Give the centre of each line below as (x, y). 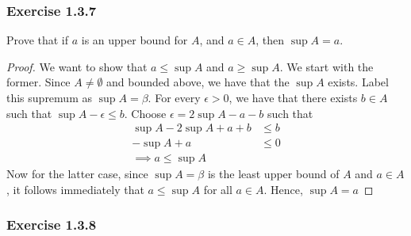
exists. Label (358, 82)
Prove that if (38, 40)
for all (218, 189)
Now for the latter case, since (77, 174)
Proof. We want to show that (77, 66)
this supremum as (49, 97)
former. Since (38, 82)
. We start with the (326, 66)
